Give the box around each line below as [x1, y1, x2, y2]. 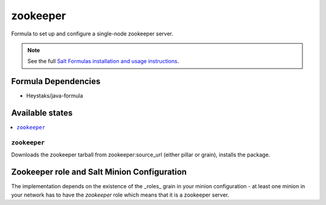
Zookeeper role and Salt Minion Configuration [11, 167, 187, 177]
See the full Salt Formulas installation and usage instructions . [27, 58, 179, 65]
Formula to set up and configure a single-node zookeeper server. [11, 30, 173, 37]
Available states [11, 108, 73, 118]
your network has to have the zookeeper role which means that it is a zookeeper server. [11, 191, 229, 198]
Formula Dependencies [11, 76, 101, 87]
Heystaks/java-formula [26, 92, 83, 99]
